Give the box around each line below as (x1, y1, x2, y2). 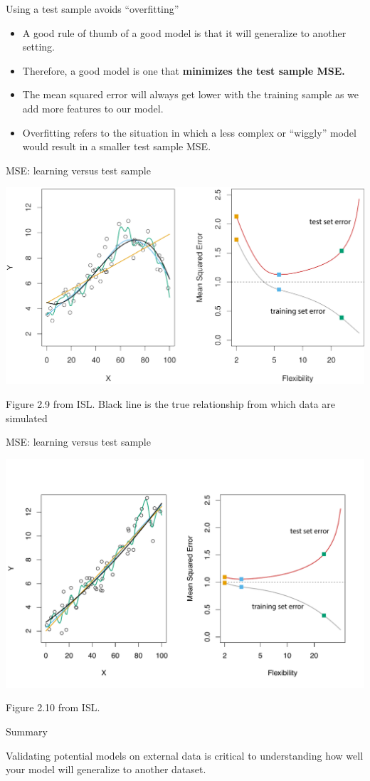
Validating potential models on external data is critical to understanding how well (6, 748, 364, 762)
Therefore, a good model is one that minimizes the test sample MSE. (22, 63, 345, 78)
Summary (6, 723, 48, 738)
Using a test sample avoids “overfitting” (6, 1, 179, 16)
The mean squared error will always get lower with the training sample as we (22, 87, 359, 102)
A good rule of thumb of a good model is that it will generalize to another (22, 25, 347, 40)
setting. (22, 39, 55, 54)
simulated (6, 410, 48, 425)
